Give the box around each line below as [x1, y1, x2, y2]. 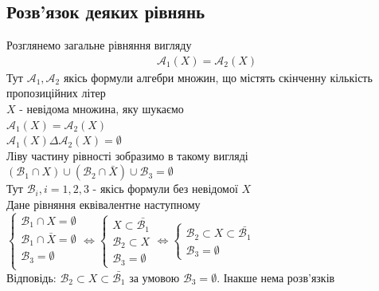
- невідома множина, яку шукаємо [19, 100, 184, 117]
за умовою [129, 269, 180, 285]
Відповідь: [6, 269, 57, 285]
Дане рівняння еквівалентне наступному [6, 195, 201, 212]
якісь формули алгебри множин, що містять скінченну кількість [63, 69, 373, 85]
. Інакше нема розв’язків [217, 269, 335, 285]
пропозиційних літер [6, 85, 106, 101]
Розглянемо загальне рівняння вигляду [6, 37, 192, 53]
